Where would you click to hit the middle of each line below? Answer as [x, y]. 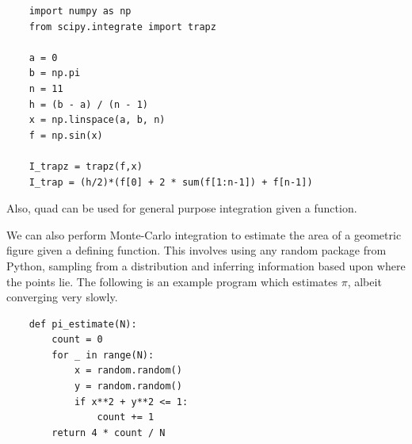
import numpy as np [80, 11]
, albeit [364, 281]
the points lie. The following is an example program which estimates [172, 281]
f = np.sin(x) [66, 135]
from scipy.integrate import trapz [122, 27]
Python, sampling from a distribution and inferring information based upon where [206, 265]
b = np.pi [55, 73]
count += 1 [126, 417]
